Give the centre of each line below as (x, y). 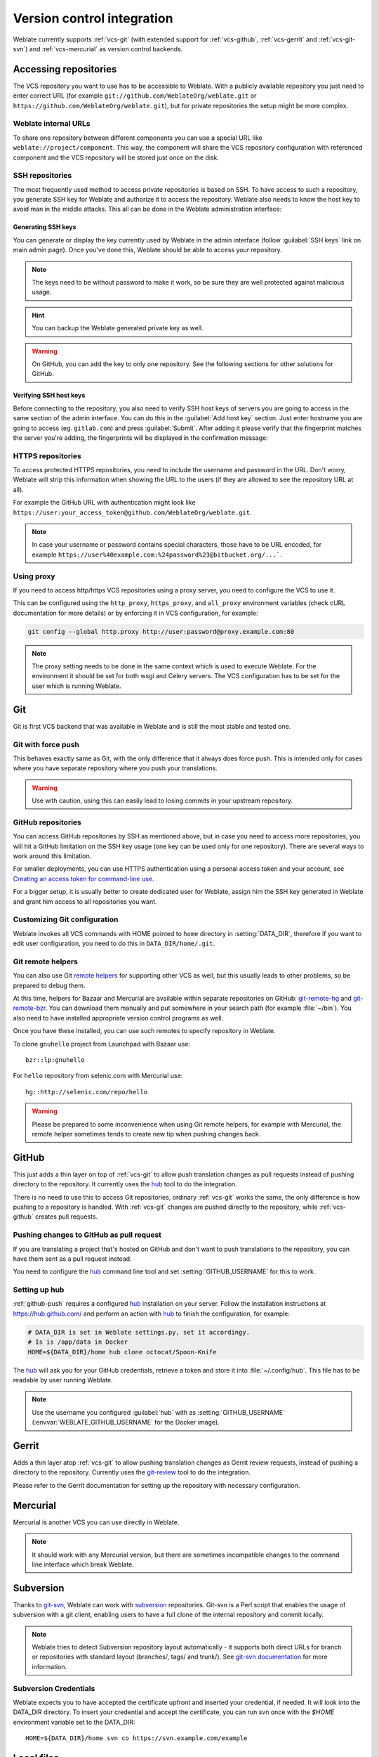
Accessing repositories (65, 69)
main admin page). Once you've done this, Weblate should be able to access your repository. (147, 250)
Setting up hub (39, 1290)
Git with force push (46, 744)
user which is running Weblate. (77, 686)
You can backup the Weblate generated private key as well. (118, 328)
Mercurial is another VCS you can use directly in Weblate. (96, 1522)
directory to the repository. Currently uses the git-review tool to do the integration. (132, 1472)
